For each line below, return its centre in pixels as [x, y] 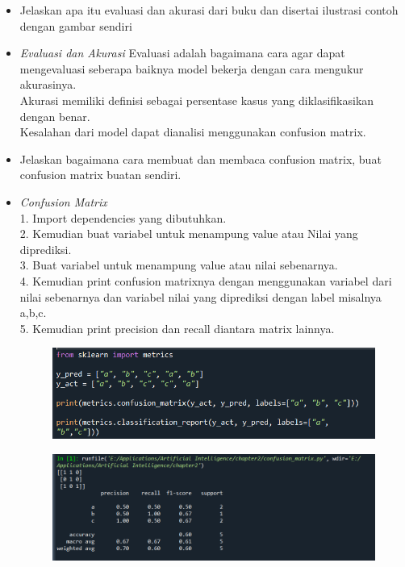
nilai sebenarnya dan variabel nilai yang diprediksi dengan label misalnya [200, 296]
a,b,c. [33, 313]
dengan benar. [55, 116]
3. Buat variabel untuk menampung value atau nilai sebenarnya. [179, 265]
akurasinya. [48, 84]
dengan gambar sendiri [76, 25]
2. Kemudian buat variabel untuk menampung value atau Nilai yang [189, 233]
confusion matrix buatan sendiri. [100, 175]
